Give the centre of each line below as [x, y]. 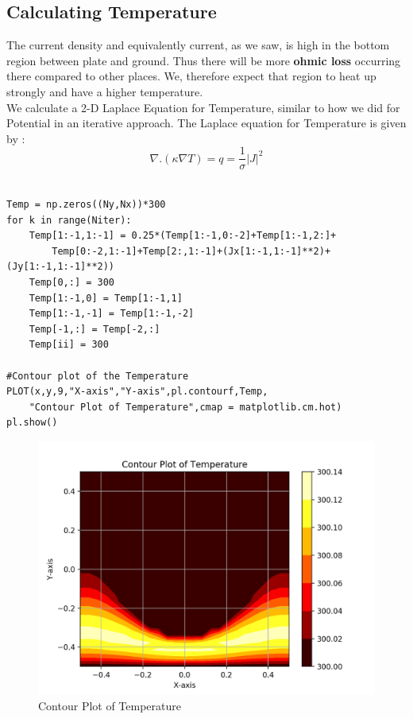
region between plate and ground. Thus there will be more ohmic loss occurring [204, 60]
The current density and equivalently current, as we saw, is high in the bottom [198, 45]
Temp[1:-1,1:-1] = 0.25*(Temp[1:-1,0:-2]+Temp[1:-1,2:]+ [183, 236]
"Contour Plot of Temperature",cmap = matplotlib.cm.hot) [185, 407]
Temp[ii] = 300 [69, 345]
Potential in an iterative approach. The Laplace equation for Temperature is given [206, 123]
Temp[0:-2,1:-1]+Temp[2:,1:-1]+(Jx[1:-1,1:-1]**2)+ [191, 251]
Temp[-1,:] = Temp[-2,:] [95, 329]
